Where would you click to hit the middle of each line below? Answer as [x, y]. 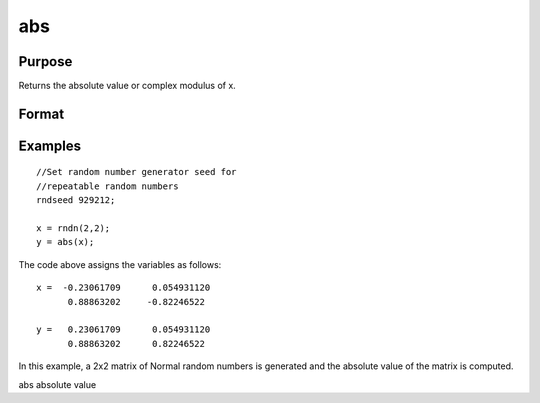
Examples [50, 145]
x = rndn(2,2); [73, 228]
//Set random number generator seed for [136, 172]
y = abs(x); [65, 242]
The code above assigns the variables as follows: [120, 264]
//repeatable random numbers [107, 186]
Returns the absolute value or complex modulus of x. [127, 86]
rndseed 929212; [76, 200]
